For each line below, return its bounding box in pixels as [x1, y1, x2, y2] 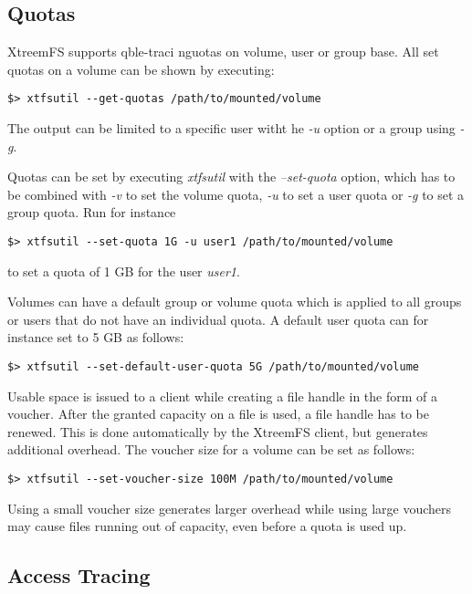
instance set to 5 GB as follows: [7, 328, 184, 347]
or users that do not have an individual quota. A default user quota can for [7, 309, 429, 328]
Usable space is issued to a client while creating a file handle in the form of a [7, 386, 437, 405]
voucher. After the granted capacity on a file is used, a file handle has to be [7, 404, 429, 423]
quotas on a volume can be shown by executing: [7, 59, 275, 78]
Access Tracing [7, 561, 151, 589]
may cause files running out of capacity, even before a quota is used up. [7, 516, 407, 536]
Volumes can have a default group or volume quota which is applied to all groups [7, 292, 462, 311]
